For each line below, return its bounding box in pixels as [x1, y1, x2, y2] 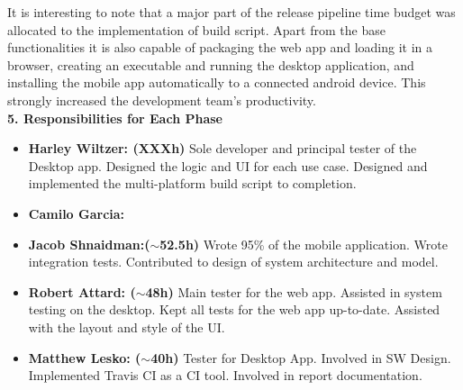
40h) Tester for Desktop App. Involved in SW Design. [150, 348, 451, 367]
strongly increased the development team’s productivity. [7, 90, 316, 109]
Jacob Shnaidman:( [28, 234, 150, 253]
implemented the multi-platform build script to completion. [28, 174, 357, 193]
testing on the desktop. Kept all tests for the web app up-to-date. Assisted [28, 300, 440, 319]
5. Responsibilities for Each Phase [7, 108, 222, 127]
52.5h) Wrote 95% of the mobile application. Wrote [159, 234, 448, 253]
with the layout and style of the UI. [28, 317, 225, 336]
